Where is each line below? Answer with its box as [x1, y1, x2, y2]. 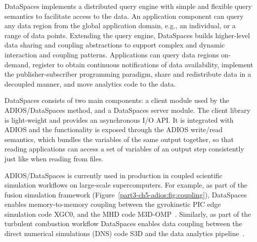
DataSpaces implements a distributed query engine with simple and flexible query [4, 1, 252, 11]
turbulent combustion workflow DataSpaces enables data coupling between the [4, 218, 242, 229]
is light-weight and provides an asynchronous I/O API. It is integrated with [4, 114, 234, 125]
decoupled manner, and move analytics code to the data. [4, 78, 176, 89]
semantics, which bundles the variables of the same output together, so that [4, 134, 234, 144]
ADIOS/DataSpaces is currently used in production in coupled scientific [4, 170, 223, 180]
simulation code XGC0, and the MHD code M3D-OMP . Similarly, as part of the [4, 208, 251, 219]
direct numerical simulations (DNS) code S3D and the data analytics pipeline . [4, 228, 245, 239]
